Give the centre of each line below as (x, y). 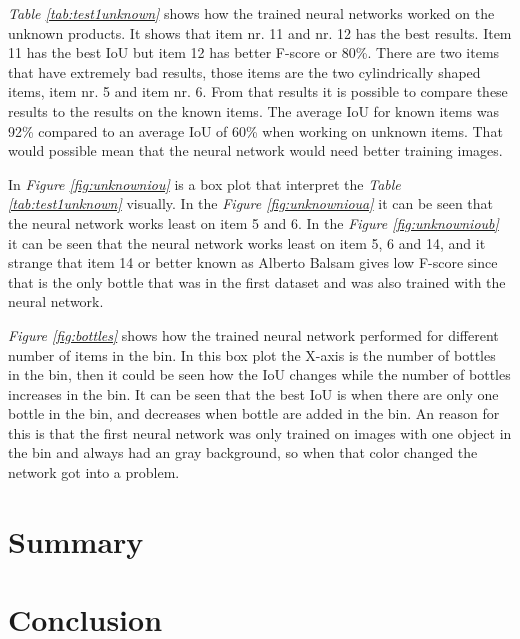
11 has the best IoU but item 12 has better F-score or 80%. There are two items (254, 52)
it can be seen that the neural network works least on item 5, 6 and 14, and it (247, 242)
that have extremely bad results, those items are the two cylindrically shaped (244, 71)
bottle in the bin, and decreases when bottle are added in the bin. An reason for (254, 413)
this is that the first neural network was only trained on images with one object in (260, 432)
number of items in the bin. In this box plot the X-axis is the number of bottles (252, 354)
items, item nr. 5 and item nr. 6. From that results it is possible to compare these (258, 91)
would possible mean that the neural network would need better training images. (255, 150)
